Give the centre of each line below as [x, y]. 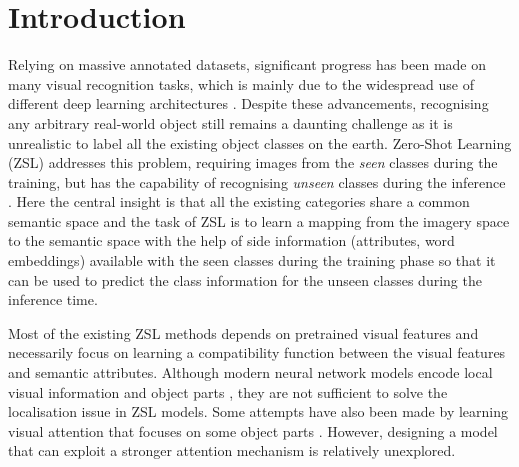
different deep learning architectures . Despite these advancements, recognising [248, 103]
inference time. [53, 299]
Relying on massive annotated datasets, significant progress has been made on [247, 64]
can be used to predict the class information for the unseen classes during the [245, 279]
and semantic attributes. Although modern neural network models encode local [250, 372]
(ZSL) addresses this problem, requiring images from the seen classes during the [253, 162]
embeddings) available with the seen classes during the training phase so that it [252, 260]
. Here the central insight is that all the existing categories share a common [239, 201]
